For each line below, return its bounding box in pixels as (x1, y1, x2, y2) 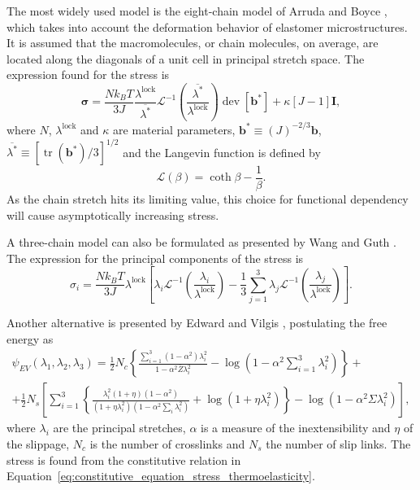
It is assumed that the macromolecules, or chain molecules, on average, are (6, 34, 379, 51)
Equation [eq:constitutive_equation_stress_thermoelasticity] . (6, 467, 315, 484)
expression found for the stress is (6, 66, 170, 83)
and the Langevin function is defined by (123, 143, 321, 160)
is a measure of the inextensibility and (201, 419, 391, 436)
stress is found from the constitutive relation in (6, 451, 241, 468)
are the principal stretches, (53, 419, 186, 436)
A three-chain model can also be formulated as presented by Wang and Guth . (6, 234, 396, 251)
